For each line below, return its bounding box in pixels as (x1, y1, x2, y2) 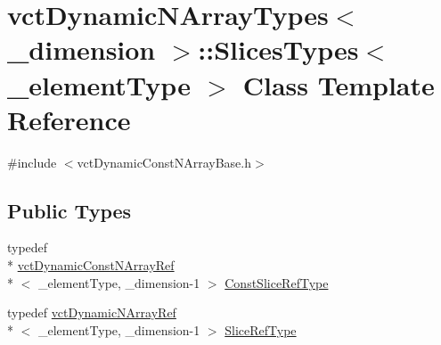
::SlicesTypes (198, 31, 359, 68)
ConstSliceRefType (225, 273, 329, 292)
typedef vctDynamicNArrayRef (7, 303, 176, 322)
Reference (7, 101, 131, 137)
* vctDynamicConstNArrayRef (7, 256, 175, 275)
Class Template (242, 66, 435, 103)
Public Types (7, 196, 132, 224)
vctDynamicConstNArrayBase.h (77, 152, 252, 171)
